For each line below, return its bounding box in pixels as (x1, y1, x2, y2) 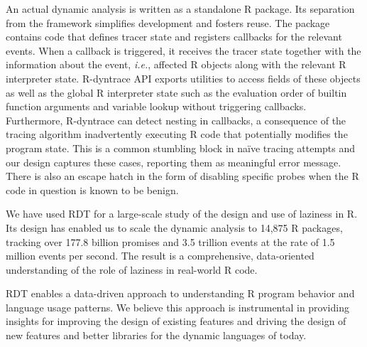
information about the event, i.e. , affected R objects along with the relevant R (6, 57, 346, 72)
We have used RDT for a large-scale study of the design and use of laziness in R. (6, 206, 358, 221)
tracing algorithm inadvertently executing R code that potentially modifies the (6, 127, 348, 142)
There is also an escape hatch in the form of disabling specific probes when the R (6, 169, 359, 183)
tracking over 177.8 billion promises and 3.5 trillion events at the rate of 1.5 (6, 234, 335, 249)
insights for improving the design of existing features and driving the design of (6, 314, 346, 329)
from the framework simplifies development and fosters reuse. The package (6, 15, 330, 30)
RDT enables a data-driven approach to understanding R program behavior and (6, 286, 355, 301)
